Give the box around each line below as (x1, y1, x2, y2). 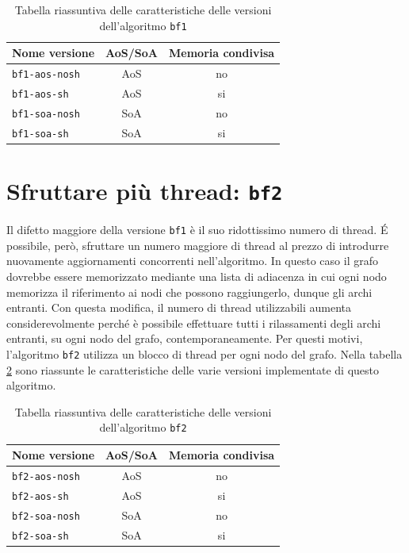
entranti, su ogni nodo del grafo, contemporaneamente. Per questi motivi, (6, 330, 363, 347)
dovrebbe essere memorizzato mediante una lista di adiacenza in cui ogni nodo (6, 268, 387, 285)
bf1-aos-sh (12, 89, 69, 100)
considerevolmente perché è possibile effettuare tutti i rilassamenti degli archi (6, 314, 381, 331)
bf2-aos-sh (12, 490, 69, 502)
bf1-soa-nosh (12, 108, 80, 120)
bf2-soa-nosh (12, 510, 80, 522)
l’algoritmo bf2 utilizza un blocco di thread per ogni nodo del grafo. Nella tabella (6, 346, 403, 363)
